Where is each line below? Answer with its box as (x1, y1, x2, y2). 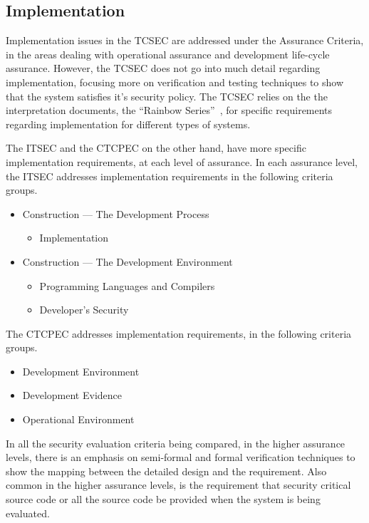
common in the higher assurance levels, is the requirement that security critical (6, 477, 351, 492)
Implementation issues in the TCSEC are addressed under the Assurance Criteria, (6, 33, 364, 48)
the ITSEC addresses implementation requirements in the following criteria (6, 168, 333, 183)
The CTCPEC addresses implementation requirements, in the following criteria (6, 326, 352, 341)
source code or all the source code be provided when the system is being (6, 492, 321, 507)
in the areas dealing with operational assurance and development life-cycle (6, 46, 330, 61)
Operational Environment (22, 412, 135, 427)
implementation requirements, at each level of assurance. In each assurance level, (6, 154, 358, 169)
